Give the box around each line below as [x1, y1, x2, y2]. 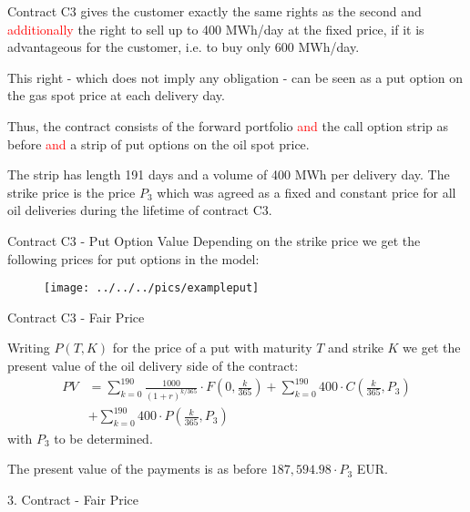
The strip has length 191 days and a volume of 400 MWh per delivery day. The [7, 165, 450, 184]
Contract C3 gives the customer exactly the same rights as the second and [7, 2, 422, 20]
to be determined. [54, 428, 153, 447]
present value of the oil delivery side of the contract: [7, 355, 299, 374]
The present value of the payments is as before [7, 459, 268, 478]
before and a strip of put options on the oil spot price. [7, 134, 310, 153]
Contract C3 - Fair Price [7, 307, 145, 326]
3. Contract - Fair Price [7, 489, 139, 508]
